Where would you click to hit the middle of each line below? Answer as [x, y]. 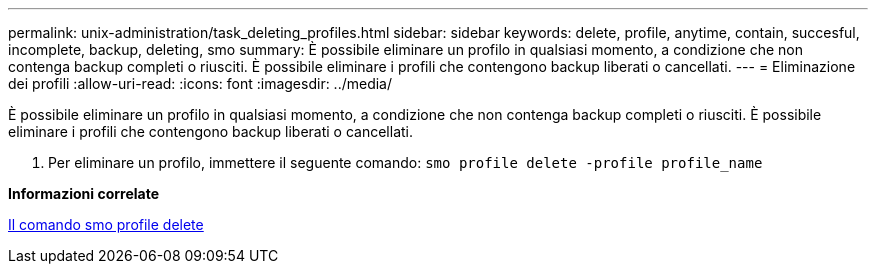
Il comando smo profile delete [106, 224]
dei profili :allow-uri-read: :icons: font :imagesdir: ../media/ [200, 83]
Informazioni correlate [84, 193]
